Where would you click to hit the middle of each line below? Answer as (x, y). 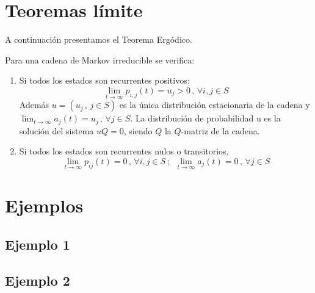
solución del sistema (56, 130)
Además (34, 105)
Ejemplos (44, 205)
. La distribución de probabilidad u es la (205, 118)
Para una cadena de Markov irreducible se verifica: (100, 60)
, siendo (138, 130)
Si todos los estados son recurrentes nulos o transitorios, (124, 151)
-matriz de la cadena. (220, 130)
